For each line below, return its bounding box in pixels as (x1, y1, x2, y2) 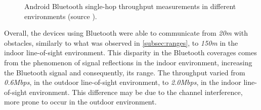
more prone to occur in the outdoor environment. (4, 96, 157, 107)
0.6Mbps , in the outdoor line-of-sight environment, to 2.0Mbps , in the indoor (4, 77, 241, 87)
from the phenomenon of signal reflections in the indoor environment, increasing (4, 57, 252, 67)
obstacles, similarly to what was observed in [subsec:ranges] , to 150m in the (4, 37, 238, 48)
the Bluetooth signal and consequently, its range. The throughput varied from (4, 67, 245, 77)
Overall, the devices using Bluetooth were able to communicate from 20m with (4, 28, 248, 38)
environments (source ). (24, 11, 97, 21)
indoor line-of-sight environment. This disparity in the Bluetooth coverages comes (4, 47, 257, 58)
